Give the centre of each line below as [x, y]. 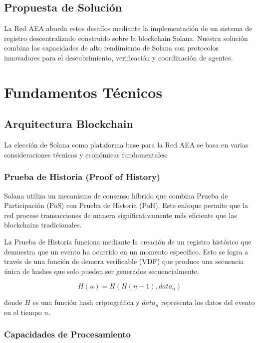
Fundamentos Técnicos [83, 92]
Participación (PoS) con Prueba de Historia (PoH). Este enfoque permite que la [126, 205]
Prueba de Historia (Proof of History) [82, 177]
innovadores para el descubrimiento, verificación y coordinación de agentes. [119, 57]
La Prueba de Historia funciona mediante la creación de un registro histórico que [128, 241]
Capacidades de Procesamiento [67, 334]
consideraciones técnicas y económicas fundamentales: [86, 154]
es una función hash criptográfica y [86, 302]
